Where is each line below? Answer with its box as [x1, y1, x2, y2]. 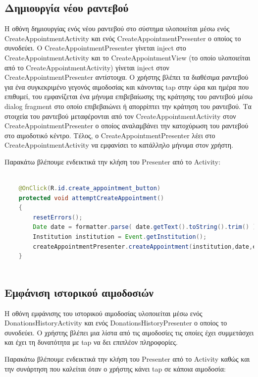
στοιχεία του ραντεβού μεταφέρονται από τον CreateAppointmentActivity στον [4, 110, 236, 121]
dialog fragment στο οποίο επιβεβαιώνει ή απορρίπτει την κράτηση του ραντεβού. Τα [4, 101, 252, 111]
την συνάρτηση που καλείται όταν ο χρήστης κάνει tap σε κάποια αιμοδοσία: [4, 363, 226, 374]
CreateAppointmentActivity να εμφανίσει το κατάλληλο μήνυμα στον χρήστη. [4, 140, 233, 150]
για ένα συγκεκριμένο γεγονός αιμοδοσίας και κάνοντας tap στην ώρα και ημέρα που [4, 81, 249, 92]
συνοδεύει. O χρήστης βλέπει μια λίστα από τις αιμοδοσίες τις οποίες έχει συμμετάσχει [4, 327, 254, 337]
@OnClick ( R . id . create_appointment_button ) [18, 185, 161, 192]
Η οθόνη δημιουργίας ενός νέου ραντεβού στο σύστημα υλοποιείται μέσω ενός [4, 23, 230, 34]
